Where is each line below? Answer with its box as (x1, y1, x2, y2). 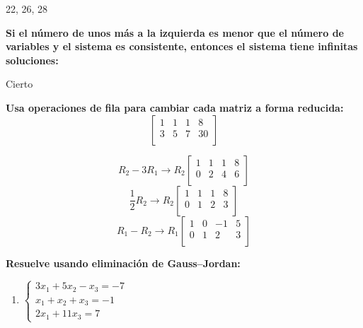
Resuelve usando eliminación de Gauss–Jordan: (6, 255, 241, 270)
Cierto (6, 76, 33, 91)
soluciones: (6, 52, 59, 67)
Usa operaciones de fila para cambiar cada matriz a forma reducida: (6, 100, 344, 115)
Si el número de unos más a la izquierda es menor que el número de (6, 25, 344, 40)
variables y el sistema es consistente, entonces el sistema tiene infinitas (6, 39, 358, 54)
